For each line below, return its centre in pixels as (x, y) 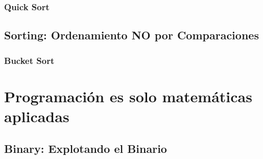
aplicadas (37, 116)
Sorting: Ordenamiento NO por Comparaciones (131, 35)
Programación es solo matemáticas (128, 96)
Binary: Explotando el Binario (86, 149)
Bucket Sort (29, 60)
